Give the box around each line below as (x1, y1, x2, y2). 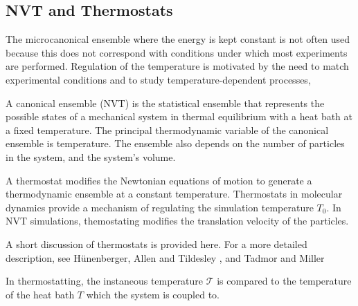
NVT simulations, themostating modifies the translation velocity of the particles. (6, 213, 349, 228)
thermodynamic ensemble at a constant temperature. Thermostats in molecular (6, 187, 343, 201)
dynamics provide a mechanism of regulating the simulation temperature (6, 200, 314, 214)
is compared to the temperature (217, 274, 352, 288)
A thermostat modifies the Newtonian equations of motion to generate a (6, 173, 312, 187)
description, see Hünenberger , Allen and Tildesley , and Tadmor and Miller (6, 250, 325, 265)
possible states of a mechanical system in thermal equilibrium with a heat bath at (6, 109, 353, 124)
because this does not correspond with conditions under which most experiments (6, 45, 348, 59)
